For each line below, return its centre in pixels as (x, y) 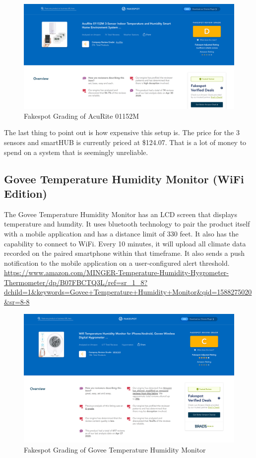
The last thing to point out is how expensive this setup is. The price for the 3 (122, 132)
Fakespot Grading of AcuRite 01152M (82, 115)
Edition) (26, 193)
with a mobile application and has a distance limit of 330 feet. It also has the (121, 233)
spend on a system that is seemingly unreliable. (76, 152)
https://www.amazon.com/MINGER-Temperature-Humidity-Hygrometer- (116, 272)
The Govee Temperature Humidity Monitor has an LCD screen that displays (121, 214)
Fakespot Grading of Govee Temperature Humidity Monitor (115, 449)
